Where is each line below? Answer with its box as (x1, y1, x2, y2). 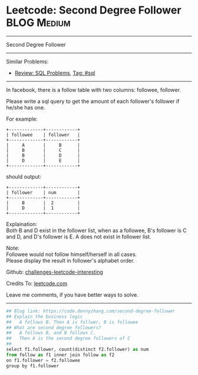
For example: (6, 115, 38, 122)
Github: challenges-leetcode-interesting (6, 268, 103, 276)
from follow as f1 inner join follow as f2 (6, 351, 115, 358)
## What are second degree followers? (6, 324, 101, 330)
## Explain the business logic (6, 313, 83, 320)
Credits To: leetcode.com (6, 280, 68, 287)
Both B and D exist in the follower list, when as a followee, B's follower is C (6, 227, 187, 234)
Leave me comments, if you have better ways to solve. (6, 291, 138, 298)
